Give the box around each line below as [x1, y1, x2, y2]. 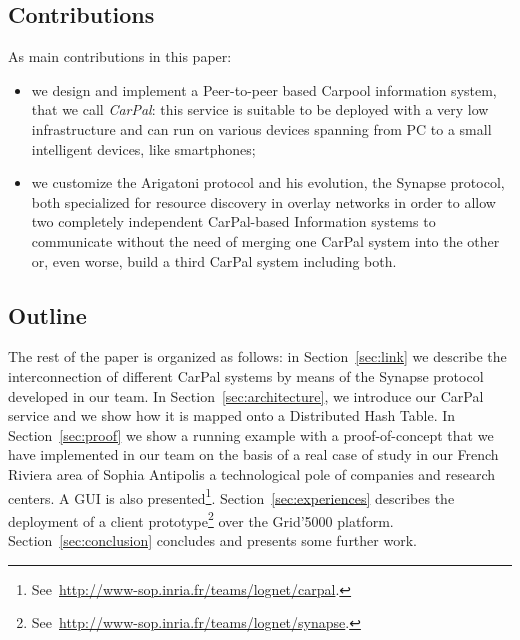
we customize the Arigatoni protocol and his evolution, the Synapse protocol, [31, 172, 505, 193]
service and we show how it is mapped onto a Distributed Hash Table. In [8, 405, 456, 426]
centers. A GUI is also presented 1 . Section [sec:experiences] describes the [8, 484, 455, 508]
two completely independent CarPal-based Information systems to [31, 211, 436, 232]
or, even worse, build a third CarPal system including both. [31, 250, 397, 271]
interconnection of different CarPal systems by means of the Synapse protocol [8, 365, 484, 386]
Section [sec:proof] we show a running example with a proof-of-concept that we [8, 424, 494, 445]
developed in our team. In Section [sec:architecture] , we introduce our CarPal [8, 385, 484, 406]
